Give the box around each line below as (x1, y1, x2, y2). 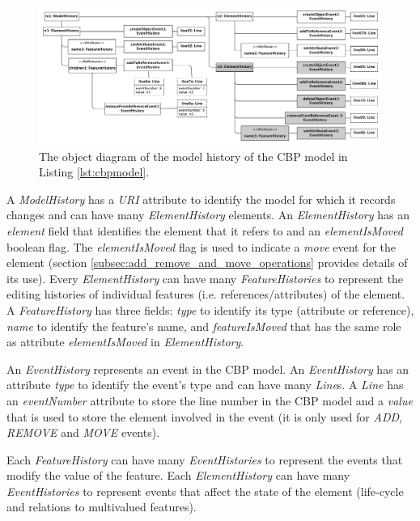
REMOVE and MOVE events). (6, 424, 160, 441)
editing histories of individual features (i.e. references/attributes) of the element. (6, 286, 405, 303)
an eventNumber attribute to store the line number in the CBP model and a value (6, 392, 413, 409)
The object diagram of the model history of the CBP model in (39, 147, 348, 164)
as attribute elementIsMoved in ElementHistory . (6, 333, 244, 350)
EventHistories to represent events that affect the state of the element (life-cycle (6, 482, 404, 499)
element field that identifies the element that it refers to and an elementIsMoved (6, 222, 403, 239)
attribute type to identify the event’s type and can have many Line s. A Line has (6, 376, 404, 393)
